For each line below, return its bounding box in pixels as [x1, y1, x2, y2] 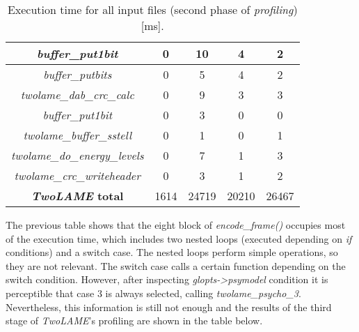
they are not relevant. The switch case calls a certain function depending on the [6, 258, 346, 273]
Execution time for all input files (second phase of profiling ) [7, 1, 298, 17]
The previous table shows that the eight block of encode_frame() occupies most [6, 218, 346, 232]
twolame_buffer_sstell [23, 127, 132, 143]
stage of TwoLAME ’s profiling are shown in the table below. [6, 313, 263, 328]
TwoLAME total [31, 188, 124, 204]
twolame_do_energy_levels [11, 147, 144, 163]
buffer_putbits [43, 66, 112, 82]
